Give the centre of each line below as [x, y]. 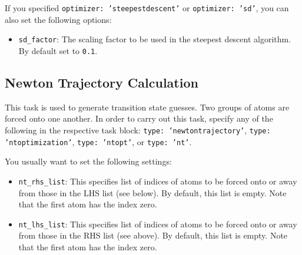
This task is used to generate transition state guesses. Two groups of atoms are [147, 107]
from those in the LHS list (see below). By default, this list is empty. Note [152, 192]
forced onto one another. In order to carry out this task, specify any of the [139, 118]
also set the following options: [58, 19]
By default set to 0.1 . [58, 50]
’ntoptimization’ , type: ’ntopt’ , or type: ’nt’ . [98, 141]
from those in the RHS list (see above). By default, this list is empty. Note [153, 235]
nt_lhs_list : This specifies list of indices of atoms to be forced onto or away [158, 224]
